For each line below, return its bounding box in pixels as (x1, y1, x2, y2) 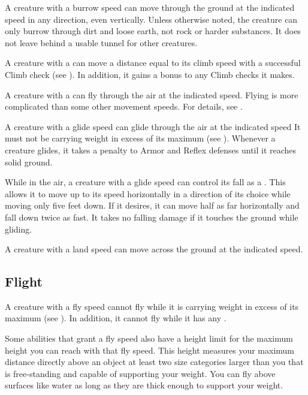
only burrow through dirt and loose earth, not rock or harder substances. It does (5, 25, 301, 37)
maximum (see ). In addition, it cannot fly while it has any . (5, 312, 227, 324)
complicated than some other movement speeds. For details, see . (5, 100, 243, 113)
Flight (5, 272, 43, 291)
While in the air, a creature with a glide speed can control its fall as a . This (5, 176, 286, 188)
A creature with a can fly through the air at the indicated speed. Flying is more (5, 88, 298, 101)
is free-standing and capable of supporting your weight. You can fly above (5, 367, 276, 379)
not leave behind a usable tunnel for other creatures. (5, 36, 198, 49)
